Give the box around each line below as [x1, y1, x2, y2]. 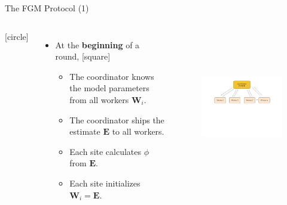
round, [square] [55, 50, 111, 63]
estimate [69, 125, 100, 138]
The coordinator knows [69, 70, 154, 82]
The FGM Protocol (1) [5, 2, 89, 14]
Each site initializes [69, 176, 141, 189]
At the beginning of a [55, 38, 140, 51]
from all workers [69, 93, 129, 105]
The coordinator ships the [69, 113, 164, 126]
